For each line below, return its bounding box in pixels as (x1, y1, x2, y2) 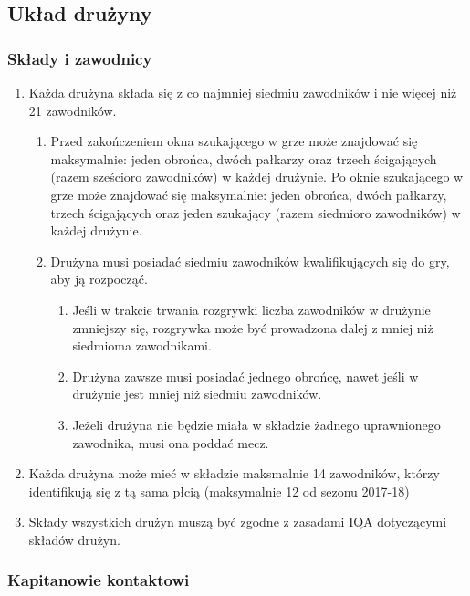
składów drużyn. (28, 529, 120, 549)
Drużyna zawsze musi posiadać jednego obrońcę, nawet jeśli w (72, 366, 419, 385)
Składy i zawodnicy (7, 47, 152, 69)
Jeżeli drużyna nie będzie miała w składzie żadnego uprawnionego (72, 414, 441, 434)
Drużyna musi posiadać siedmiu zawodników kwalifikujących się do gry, (50, 251, 450, 270)
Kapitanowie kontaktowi (7, 569, 190, 591)
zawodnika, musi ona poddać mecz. (72, 433, 269, 452)
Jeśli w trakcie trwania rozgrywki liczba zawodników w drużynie (72, 299, 431, 319)
